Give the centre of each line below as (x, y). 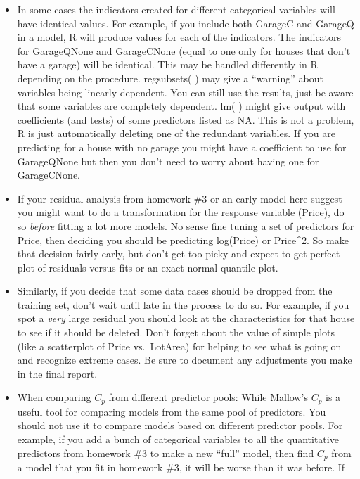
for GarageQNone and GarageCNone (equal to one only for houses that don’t (184, 50)
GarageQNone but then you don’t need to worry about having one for (168, 161)
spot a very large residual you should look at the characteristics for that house (186, 318)
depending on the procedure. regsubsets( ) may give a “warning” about (170, 78)
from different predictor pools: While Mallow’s (208, 397)
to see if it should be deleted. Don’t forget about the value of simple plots (176, 332)
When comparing (54, 397)
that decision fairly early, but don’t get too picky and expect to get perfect (179, 254)
